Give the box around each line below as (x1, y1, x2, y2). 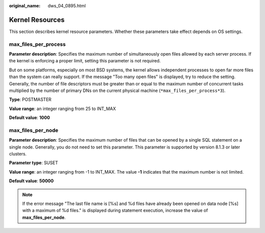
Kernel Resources (9, 15, 65, 24)
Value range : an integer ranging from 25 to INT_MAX (9, 106, 116, 112)
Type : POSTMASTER (9, 96, 52, 103)
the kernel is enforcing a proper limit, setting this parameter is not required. (9, 58, 161, 64)
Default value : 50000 (9, 178, 54, 184)
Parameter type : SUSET (9, 160, 58, 166)
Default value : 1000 (9, 115, 50, 120)
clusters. (9, 151, 27, 157)
